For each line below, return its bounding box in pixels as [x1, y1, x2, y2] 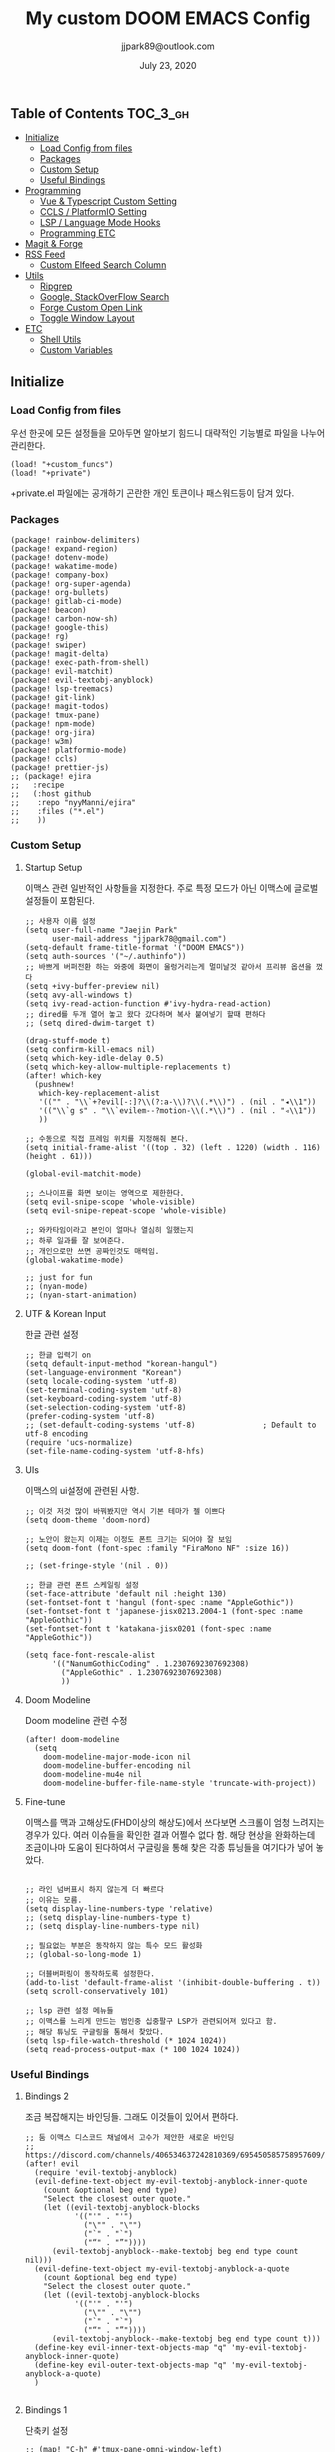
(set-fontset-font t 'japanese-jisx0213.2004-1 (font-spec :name [24, 1606, 303, 1616]
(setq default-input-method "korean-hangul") [24, 1358, 218, 1369]
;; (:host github [10, 789, 92, 799]
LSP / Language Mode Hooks [39, 217, 161, 229]
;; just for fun [24, 1272, 93, 1282]
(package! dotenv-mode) [10, 553, 110, 563]
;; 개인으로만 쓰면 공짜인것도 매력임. [24, 1246, 160, 1256]
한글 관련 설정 [24, 1328, 79, 1340]
